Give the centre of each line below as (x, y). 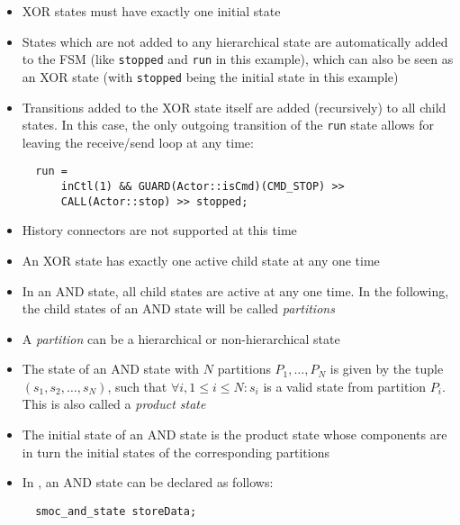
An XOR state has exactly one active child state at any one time (201, 260)
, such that (137, 386)
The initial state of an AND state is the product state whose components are (235, 434)
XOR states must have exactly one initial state (151, 11)
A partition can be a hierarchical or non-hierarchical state (181, 338)
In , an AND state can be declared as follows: (148, 482)
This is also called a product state (114, 404)
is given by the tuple (387, 369)
